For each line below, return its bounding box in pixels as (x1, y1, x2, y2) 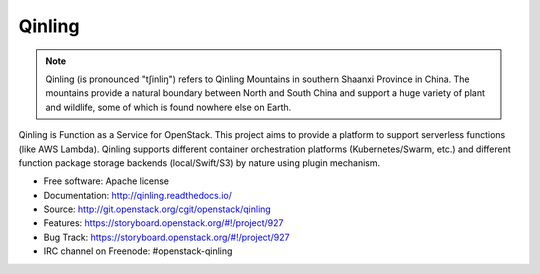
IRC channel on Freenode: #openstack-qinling (43, 245, 233, 257)
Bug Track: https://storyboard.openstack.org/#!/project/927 (43, 231, 290, 243)
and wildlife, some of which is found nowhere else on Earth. (45, 101, 292, 113)
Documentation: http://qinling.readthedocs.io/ (43, 189, 232, 201)
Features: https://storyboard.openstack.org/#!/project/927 (43, 217, 284, 229)
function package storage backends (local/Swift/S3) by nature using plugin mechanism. (18, 156, 380, 169)
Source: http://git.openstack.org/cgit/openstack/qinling (43, 203, 272, 215)
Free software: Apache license (43, 175, 170, 187)
